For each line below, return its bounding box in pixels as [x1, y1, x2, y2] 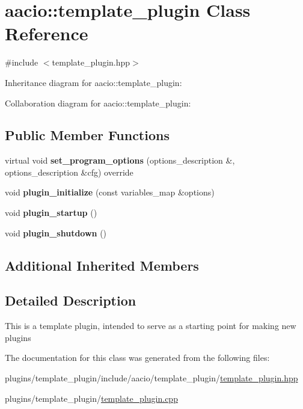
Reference [5, 21, 88, 46]
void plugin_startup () [5, 206, 97, 219]
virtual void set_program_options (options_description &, [5, 154, 235, 167]
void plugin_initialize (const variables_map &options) [5, 186, 215, 198]
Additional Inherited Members [5, 256, 199, 274]
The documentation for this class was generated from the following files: [5, 351, 270, 364]
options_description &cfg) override [5, 165, 133, 178]
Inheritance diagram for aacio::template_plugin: [5, 76, 182, 88]
